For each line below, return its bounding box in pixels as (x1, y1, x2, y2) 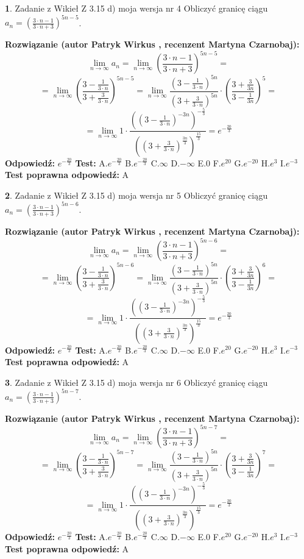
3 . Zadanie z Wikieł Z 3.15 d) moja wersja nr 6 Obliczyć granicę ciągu (5, 376, 268, 388)
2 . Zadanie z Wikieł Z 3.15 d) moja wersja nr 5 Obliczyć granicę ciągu (5, 188, 268, 201)
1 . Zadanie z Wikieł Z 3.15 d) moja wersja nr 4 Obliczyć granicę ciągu (5, 2, 268, 14)
